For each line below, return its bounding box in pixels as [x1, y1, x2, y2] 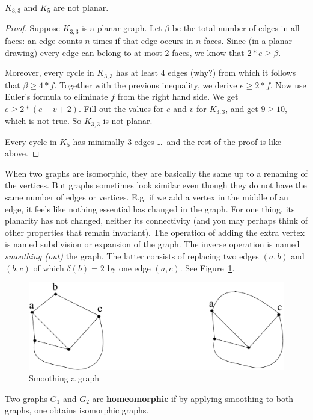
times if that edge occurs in [93, 34, 193, 46]
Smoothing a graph [29, 372, 100, 384]
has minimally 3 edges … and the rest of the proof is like [73, 135, 282, 147]
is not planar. [103, 114, 153, 127]
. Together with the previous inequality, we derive [54, 78, 237, 91]
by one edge [107, 261, 151, 274]
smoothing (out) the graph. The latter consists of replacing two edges [5, 249, 259, 262]
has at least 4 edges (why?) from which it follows [115, 66, 296, 79]
